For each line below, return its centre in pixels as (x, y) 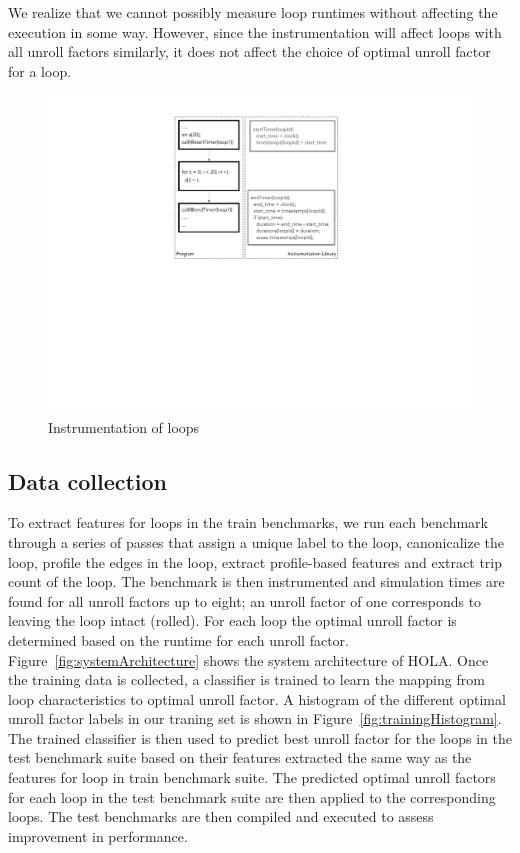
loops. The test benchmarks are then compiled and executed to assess (221, 816)
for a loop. (40, 70)
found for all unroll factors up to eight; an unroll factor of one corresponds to (245, 600)
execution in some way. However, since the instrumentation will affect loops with (255, 31)
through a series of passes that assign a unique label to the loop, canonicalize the (256, 541)
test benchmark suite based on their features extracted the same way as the (240, 757)
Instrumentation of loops (124, 426)
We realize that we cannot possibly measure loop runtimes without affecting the (253, 12)
